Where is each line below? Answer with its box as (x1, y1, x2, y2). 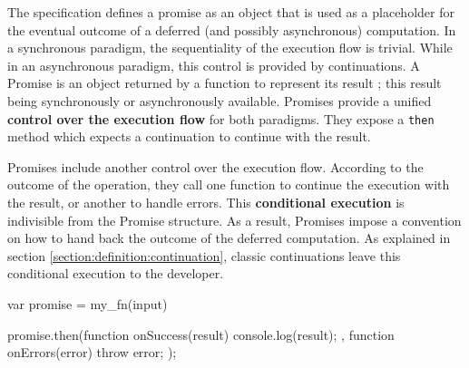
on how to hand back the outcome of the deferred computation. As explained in (7, 228, 451, 247)
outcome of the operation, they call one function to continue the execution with (7, 175, 450, 194)
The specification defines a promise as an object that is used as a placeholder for (7, 3, 454, 21)
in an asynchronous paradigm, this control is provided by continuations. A (7, 55, 420, 74)
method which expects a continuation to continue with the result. (7, 127, 371, 146)
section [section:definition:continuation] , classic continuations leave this (7, 246, 401, 265)
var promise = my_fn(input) (7, 294, 168, 313)
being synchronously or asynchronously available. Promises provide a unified (7, 91, 432, 110)
